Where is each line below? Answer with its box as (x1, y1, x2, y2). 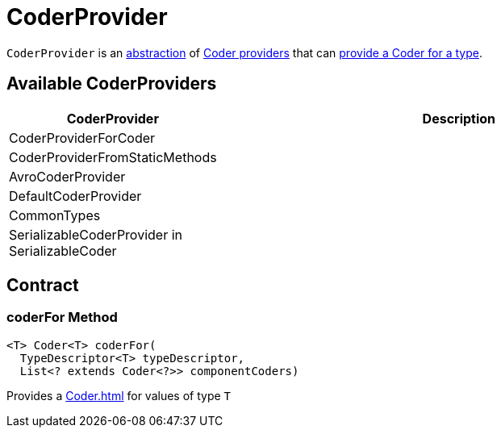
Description (422, 110, 496, 127)
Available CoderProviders (6, 73, 217, 94)
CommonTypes (9, 207, 101, 223)
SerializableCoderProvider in (9, 226, 182, 243)
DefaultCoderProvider (9, 187, 142, 204)
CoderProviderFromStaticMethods (9, 148, 217, 165)
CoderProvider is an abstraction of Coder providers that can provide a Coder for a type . (6, 45, 482, 60)
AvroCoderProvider (9, 168, 126, 185)
